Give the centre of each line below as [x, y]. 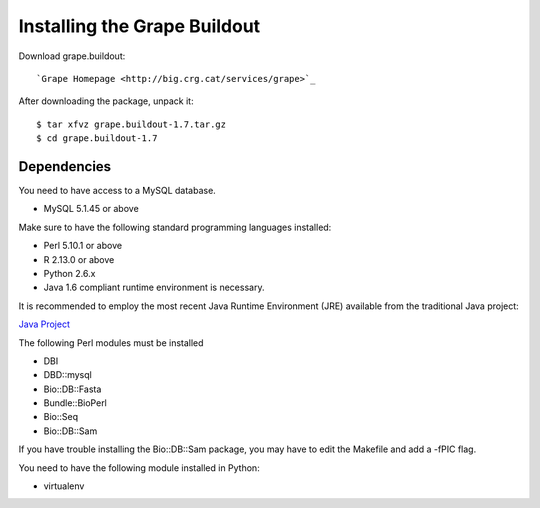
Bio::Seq [61, 417]
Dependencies [65, 166]
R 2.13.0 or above [79, 259]
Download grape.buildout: [72, 56]
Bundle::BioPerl [75, 403]
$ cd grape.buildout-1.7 [97, 138]
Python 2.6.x [69, 273]
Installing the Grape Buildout [139, 26]
